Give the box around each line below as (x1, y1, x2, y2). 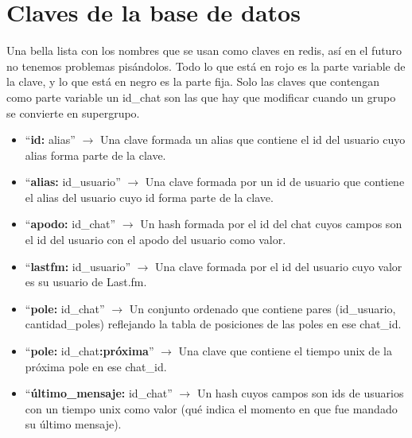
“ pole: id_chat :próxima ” (25, 343, 154, 359)
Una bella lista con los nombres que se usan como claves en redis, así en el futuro (6, 42, 402, 59)
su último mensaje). (25, 416, 122, 432)
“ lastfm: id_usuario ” (25, 258, 131, 274)
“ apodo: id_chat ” (25, 215, 116, 232)
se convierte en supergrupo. (6, 104, 140, 121)
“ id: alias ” (25, 131, 76, 148)
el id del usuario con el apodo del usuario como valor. (25, 231, 286, 248)
